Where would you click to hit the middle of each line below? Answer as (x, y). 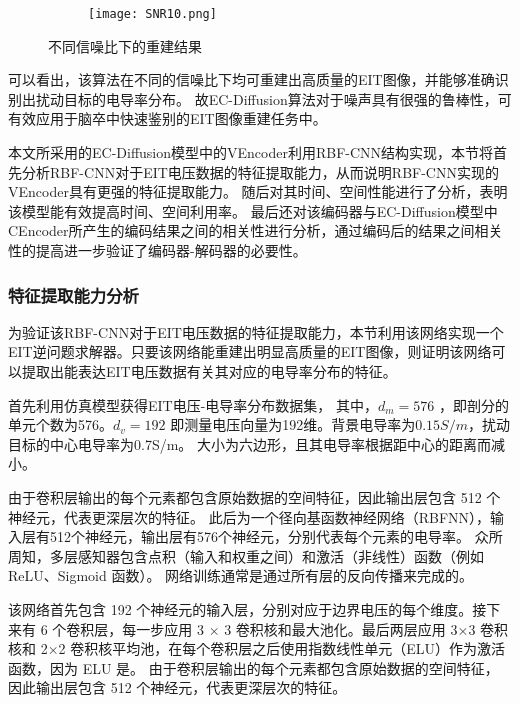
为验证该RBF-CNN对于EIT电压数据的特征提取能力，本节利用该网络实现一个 (256, 331)
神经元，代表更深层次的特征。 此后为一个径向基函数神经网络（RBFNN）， (249, 516)
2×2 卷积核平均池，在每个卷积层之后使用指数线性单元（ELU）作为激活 (272, 648)
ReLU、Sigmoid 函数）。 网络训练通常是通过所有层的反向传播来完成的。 (241, 575)
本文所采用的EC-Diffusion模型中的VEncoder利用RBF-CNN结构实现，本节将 (251, 152)
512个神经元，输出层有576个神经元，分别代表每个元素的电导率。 (259, 536)
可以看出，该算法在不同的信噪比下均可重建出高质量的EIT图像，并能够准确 (251, 79)
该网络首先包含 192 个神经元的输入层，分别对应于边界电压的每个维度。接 (247, 608)
